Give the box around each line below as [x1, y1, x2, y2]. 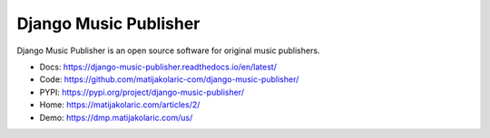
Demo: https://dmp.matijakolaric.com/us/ [39, 112, 193, 123]
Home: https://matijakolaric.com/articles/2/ [39, 99, 201, 110]
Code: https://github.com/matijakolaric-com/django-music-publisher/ [39, 74, 299, 85]
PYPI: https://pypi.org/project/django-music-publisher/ [39, 87, 245, 97]
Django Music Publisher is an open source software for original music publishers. [16, 45, 320, 56]
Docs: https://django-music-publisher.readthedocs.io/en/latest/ [39, 61, 277, 72]
